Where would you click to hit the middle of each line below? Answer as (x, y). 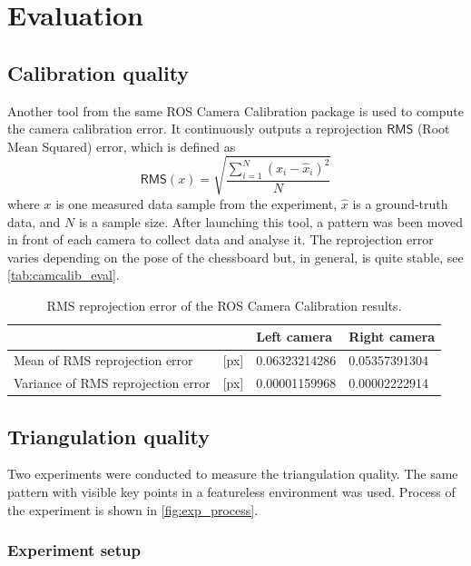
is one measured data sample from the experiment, (196, 203)
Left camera (294, 337)
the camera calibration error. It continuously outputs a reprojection (195, 129)
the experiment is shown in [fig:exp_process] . (133, 509)
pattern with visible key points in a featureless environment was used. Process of (231, 492)
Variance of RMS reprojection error (112, 383)
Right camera (392, 337)
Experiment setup (74, 550)
